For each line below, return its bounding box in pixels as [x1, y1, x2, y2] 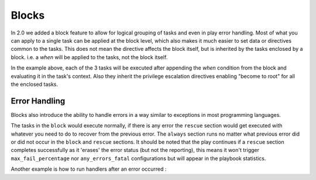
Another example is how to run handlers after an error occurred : [11, 165, 167, 172]
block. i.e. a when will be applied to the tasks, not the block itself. [11, 53, 168, 61]
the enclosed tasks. [11, 81, 59, 88]
